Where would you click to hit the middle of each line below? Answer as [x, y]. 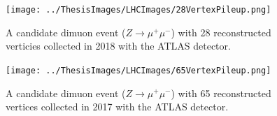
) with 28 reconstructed [221, 32]
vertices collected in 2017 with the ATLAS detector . [117, 107]
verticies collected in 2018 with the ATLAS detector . [118, 46]
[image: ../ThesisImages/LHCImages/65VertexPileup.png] [138, 70]
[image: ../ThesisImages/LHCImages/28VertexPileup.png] [138, 10]
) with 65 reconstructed [221, 93]
